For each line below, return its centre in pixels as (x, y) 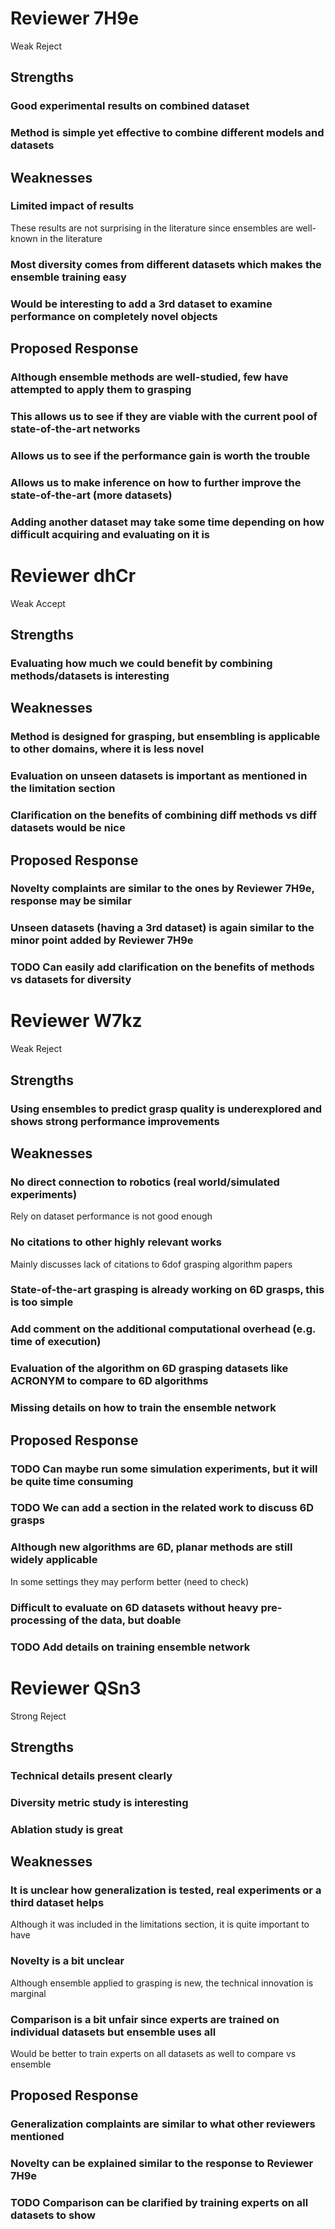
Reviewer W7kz (76, 1021)
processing (38, 1620)
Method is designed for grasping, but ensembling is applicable (165, 737)
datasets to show (53, 2215)
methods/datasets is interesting (90, 675)
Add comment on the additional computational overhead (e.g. (163, 1329)
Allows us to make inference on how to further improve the (156, 482)
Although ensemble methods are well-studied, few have (149, 377)
